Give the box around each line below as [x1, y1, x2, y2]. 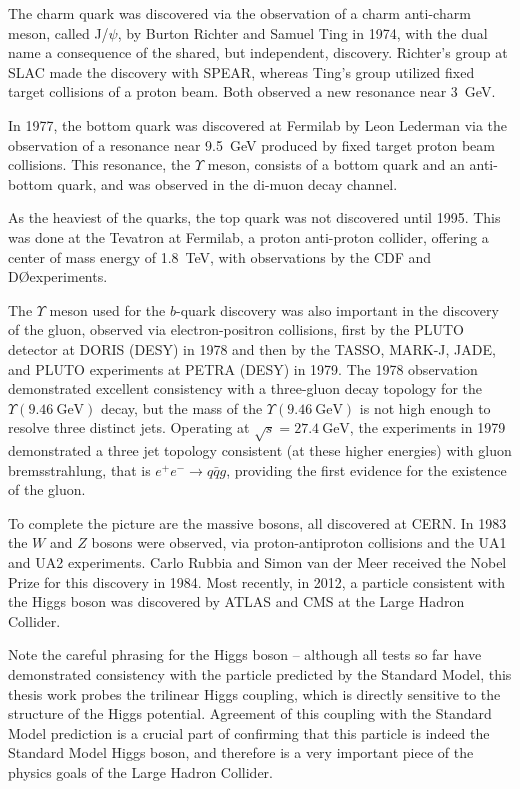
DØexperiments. [8, 266, 108, 287]
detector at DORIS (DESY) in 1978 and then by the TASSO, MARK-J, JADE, [8, 338, 496, 359]
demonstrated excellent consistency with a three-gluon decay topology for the [8, 378, 482, 399]
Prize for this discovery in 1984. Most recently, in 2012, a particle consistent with [8, 571, 505, 592]
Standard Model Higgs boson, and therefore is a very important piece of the [8, 742, 474, 763]
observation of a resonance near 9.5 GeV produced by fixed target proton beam [8, 134, 496, 155]
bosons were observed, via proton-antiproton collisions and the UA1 [91, 532, 507, 553]
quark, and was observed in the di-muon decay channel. [57, 173, 398, 194]
